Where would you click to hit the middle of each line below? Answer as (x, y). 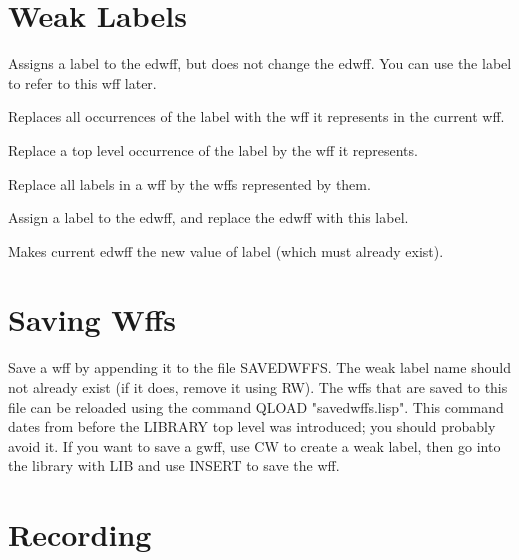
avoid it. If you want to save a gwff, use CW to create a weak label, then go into (254, 445)
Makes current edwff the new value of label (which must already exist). (226, 250)
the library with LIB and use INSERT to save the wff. (174, 465)
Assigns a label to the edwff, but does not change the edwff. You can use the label (260, 63)
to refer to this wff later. (82, 82)
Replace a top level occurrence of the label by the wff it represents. (213, 149)
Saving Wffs (92, 319)
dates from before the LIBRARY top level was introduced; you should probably (252, 426)
